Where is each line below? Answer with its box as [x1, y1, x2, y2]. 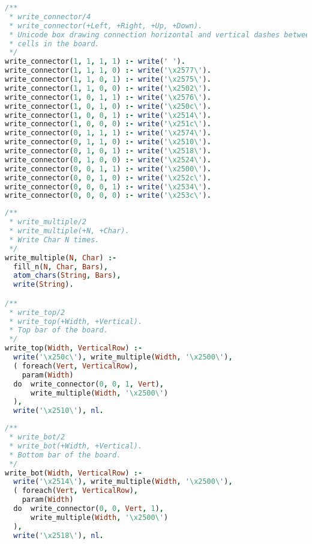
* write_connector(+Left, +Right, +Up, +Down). [9, 21, 203, 30]
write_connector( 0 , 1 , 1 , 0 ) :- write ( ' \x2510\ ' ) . [5, 138, 211, 147]
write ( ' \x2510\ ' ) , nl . [13, 406, 104, 415]
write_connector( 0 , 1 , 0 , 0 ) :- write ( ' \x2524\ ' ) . [5, 155, 211, 164]
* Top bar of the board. [9, 326, 108, 335]
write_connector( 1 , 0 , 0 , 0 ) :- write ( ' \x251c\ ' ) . [5, 120, 211, 129]
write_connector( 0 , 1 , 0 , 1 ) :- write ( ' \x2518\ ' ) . [5, 147, 211, 155]
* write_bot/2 [9, 433, 65, 442]
